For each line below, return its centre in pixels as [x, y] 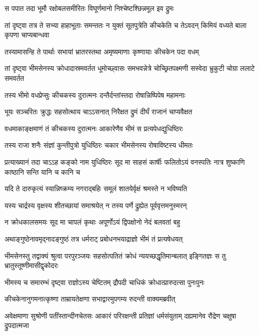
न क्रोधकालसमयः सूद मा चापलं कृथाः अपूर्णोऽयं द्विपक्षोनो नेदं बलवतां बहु [92, 222]
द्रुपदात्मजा [17, 325]
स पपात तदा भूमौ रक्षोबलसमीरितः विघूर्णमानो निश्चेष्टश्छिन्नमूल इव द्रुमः [89, 8]
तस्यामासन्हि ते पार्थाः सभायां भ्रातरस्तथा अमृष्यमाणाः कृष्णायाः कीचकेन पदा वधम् [102, 51]
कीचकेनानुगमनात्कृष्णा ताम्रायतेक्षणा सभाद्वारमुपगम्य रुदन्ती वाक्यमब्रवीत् [90, 299]
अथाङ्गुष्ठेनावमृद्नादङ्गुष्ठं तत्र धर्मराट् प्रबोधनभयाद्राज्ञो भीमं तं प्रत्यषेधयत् [94, 238]
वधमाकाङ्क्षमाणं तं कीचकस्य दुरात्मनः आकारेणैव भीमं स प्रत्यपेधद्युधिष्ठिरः [94, 128]
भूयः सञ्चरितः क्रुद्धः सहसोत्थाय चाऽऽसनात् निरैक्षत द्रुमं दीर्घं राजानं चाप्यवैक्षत [98, 112]
